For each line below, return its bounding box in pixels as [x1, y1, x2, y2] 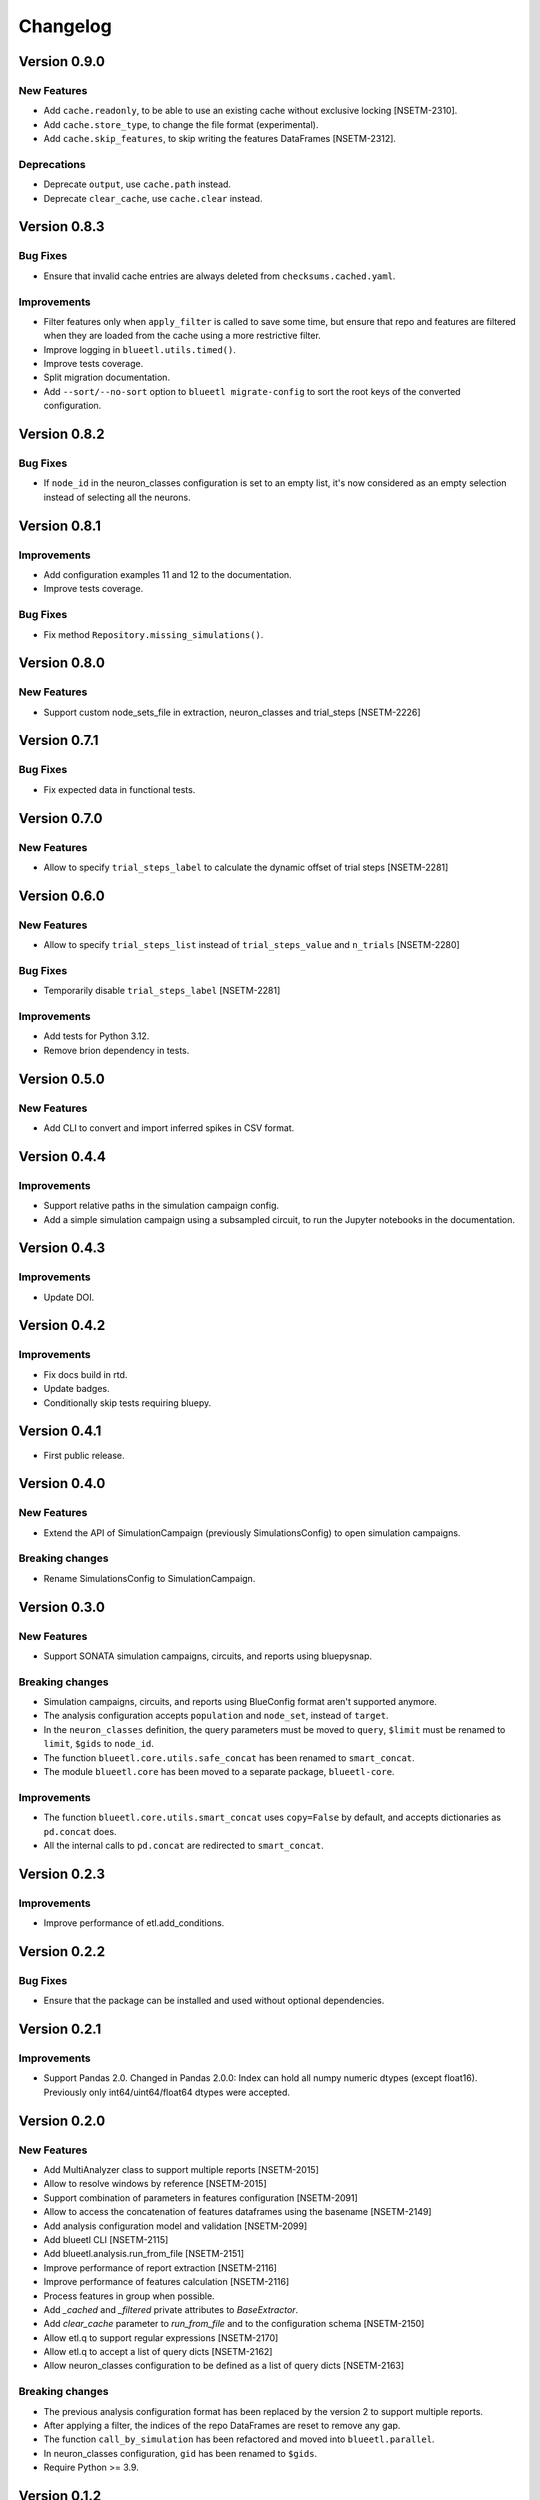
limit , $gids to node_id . [43, 1738, 155, 1750]
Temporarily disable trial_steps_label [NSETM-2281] [43, 985, 281, 997]
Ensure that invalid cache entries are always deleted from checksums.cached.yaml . [43, 270, 396, 282]
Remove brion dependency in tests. [43, 1044, 190, 1056]
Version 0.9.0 [18, 53, 105, 70]
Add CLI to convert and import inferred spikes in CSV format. [43, 1121, 295, 1134]
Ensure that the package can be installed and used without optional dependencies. [43, 1995, 385, 2007]
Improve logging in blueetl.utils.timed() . [43, 343, 237, 355]
